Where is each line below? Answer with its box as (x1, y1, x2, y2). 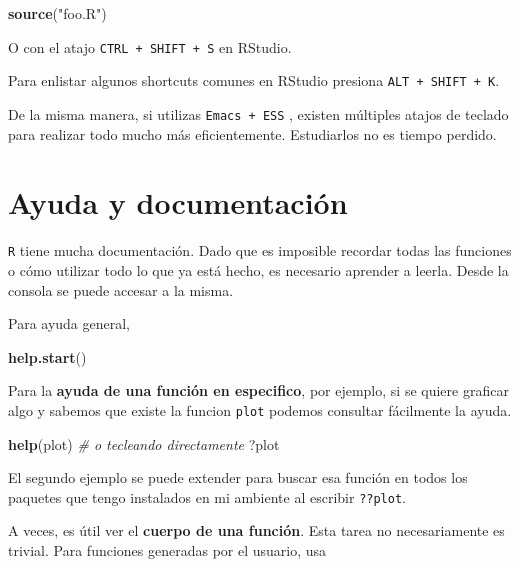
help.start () (8, 346, 87, 367)
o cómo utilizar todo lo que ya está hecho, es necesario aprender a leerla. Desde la (8, 259, 509, 280)
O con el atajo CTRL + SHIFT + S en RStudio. (8, 36, 292, 57)
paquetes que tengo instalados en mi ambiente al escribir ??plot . (8, 486, 406, 507)
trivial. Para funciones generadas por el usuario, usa (8, 540, 327, 560)
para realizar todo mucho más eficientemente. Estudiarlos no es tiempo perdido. (8, 123, 497, 144)
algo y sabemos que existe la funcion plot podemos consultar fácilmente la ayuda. (8, 399, 512, 420)
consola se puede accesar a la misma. (8, 279, 234, 300)
